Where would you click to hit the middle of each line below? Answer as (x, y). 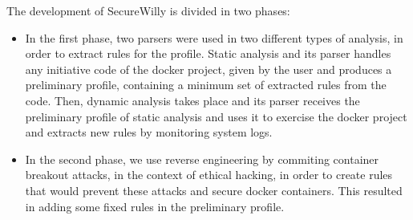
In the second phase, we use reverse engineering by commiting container (202, 159)
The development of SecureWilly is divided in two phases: (148, 10)
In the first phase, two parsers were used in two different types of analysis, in (214, 37)
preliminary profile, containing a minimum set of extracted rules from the (206, 85)
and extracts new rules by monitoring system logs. (149, 132)
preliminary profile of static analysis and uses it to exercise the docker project (216, 116)
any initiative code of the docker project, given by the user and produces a (209, 69)
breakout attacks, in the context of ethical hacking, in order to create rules (209, 175)
